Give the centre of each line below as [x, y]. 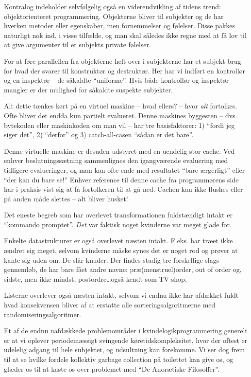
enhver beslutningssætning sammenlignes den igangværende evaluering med [116, 160]
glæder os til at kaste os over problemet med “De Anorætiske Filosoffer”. [112, 368]
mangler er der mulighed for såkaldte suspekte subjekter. [89, 89]
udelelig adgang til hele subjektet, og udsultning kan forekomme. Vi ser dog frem [125, 350]
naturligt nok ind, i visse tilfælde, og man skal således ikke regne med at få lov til [125, 35]
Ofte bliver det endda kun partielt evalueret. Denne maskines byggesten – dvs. [121, 115]
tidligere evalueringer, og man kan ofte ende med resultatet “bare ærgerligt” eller [125, 170]
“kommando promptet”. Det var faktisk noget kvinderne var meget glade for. [118, 224]
